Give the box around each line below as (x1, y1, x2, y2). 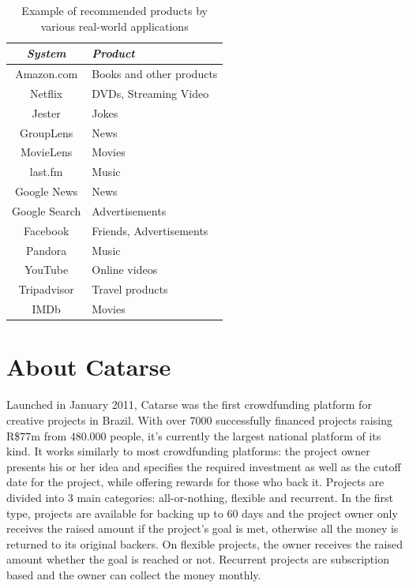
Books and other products (92, 66, 218, 82)
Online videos (92, 261, 158, 278)
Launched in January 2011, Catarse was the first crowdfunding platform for (6, 396, 372, 413)
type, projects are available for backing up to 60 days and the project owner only (6, 504, 398, 521)
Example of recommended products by (21, 2, 208, 18)
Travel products (92, 281, 168, 298)
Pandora (26, 242, 67, 258)
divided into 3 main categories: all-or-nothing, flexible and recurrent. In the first (6, 489, 394, 505)
